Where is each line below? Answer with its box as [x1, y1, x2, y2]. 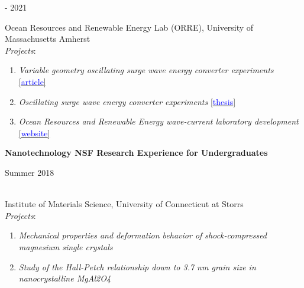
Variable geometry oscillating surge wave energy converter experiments [18, 64, 274, 76]
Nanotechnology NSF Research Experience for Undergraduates [5, 146, 268, 159]
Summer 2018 [5, 166, 54, 178]
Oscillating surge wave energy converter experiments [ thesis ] [18, 95, 236, 107]
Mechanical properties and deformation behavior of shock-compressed [18, 229, 267, 241]
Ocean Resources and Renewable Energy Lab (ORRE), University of [5, 21, 254, 33]
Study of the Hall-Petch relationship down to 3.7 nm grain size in [18, 260, 256, 273]
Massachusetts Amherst [5, 32, 90, 45]
